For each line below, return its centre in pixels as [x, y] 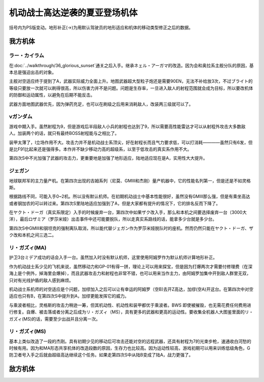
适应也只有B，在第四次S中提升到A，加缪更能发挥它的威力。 [69, 296]
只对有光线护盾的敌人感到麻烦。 [41, 280]
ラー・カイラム [27, 55]
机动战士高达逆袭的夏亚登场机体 [73, 13]
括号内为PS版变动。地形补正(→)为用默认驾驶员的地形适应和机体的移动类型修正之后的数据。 [101, 27]
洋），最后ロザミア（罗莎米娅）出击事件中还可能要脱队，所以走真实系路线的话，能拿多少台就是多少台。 [113, 219]
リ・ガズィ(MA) [28, 248]
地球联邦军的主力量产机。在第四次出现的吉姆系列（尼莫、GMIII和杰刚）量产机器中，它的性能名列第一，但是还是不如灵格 [130, 180]
